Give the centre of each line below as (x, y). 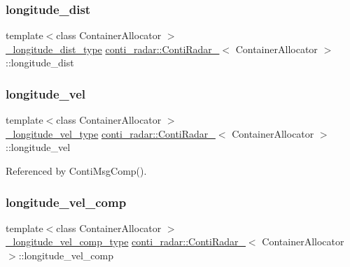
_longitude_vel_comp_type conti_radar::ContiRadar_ (126, 241)
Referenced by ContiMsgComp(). (76, 171)
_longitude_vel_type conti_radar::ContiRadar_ (111, 133)
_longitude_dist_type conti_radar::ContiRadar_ (113, 49)
